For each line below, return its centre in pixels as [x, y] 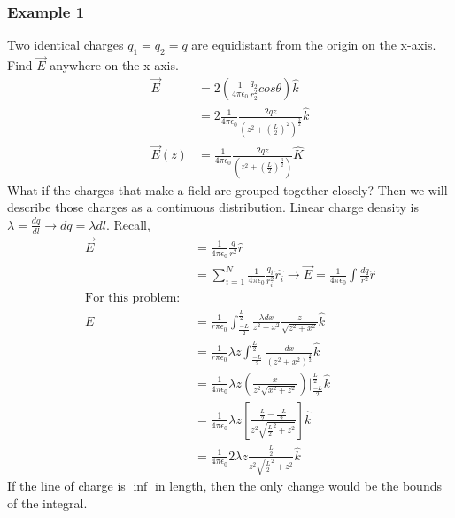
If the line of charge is [66, 486]
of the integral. [47, 502]
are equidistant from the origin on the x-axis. [314, 45]
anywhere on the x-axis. [114, 65]
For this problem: [132, 298]
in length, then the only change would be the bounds [298, 486]
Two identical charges [66, 45]
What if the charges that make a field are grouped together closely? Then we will [227, 189]
